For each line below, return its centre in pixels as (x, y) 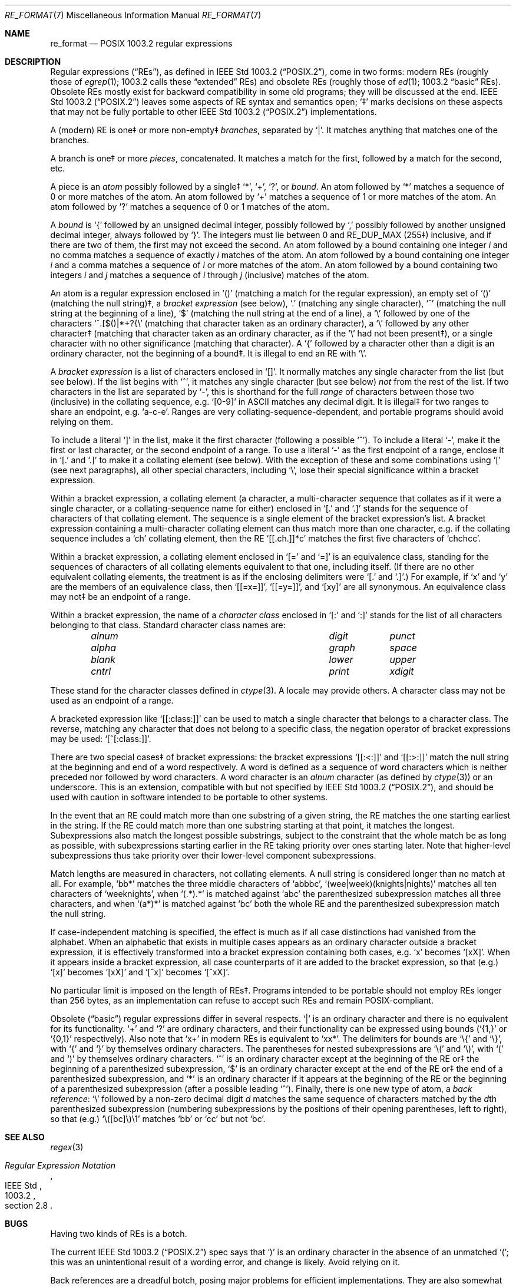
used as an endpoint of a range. (112, 700)
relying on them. (82, 422)
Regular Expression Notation (60, 1165)
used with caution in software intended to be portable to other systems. (189, 797)
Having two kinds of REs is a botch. (119, 1234)
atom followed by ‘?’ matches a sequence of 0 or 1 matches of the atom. (190, 207)
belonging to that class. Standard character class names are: (168, 625)
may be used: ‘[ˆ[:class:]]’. (101, 739)
